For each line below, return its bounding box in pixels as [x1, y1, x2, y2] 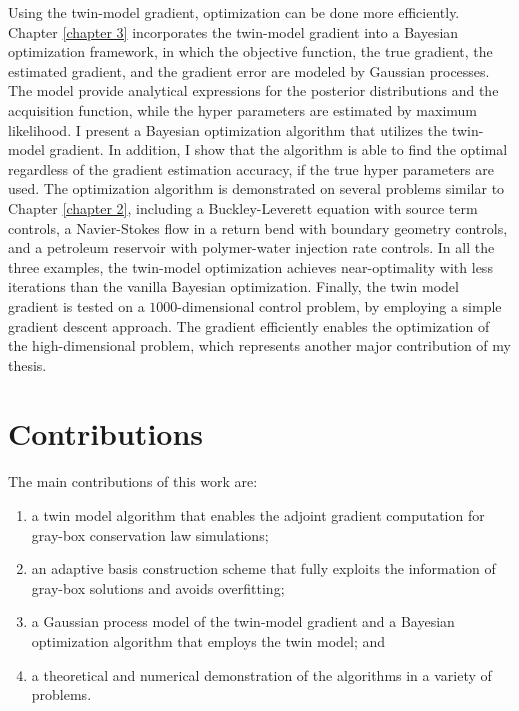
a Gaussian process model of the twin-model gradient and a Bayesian [31, 611, 455, 632]
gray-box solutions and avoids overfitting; [31, 577, 285, 598]
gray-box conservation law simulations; [31, 524, 269, 545]
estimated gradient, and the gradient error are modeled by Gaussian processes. [8, 60, 490, 81]
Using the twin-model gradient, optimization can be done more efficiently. [8, 2, 460, 22]
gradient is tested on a [8, 295, 145, 316]
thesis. [8, 354, 47, 375]
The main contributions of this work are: [8, 471, 258, 492]
